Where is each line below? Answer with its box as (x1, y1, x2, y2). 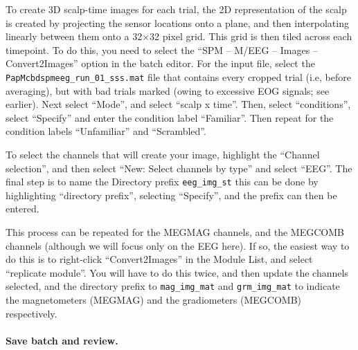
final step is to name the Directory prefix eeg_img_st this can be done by (6, 174, 319, 189)
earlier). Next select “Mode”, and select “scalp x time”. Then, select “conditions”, (6, 97, 351, 111)
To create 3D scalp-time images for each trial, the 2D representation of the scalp (6, 2, 347, 16)
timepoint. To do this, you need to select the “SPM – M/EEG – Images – (6, 42, 318, 57)
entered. (6, 201, 39, 216)
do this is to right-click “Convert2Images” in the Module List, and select (6, 252, 313, 266)
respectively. (6, 306, 57, 320)
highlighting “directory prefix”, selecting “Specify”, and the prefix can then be (6, 187, 337, 202)
